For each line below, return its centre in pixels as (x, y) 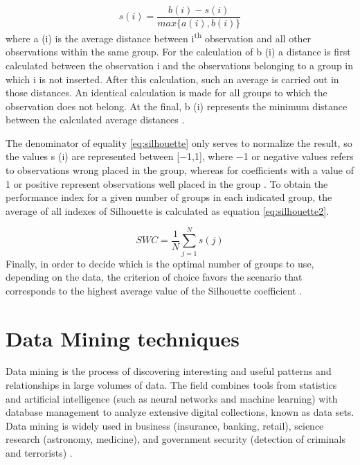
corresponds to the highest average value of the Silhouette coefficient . (154, 290)
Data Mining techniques (123, 338)
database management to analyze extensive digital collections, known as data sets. (180, 412)
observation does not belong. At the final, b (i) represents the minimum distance (177, 106)
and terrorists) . (39, 453)
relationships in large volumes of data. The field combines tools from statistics (171, 385)
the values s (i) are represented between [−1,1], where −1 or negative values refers (180, 156)
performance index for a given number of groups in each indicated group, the (169, 197)
